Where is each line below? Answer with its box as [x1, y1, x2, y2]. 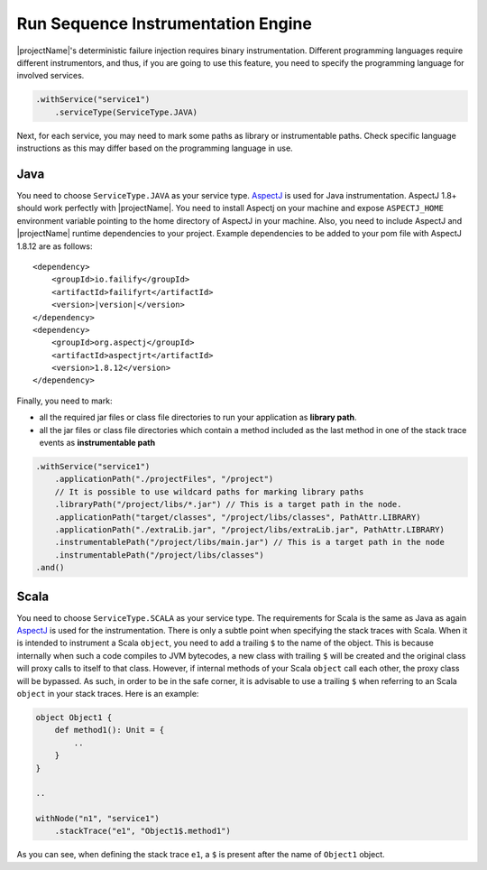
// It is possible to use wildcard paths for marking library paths [54, 486, 364, 496]
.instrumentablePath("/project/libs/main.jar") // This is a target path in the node [54, 537, 446, 548]
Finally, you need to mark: [16, 395, 113, 406]
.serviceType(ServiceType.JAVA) [54, 106, 198, 117]
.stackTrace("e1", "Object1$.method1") [54, 826, 232, 837]
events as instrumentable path [39, 438, 156, 449]
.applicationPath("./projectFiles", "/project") [54, 474, 274, 485]
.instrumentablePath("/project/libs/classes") [54, 550, 265, 560]
